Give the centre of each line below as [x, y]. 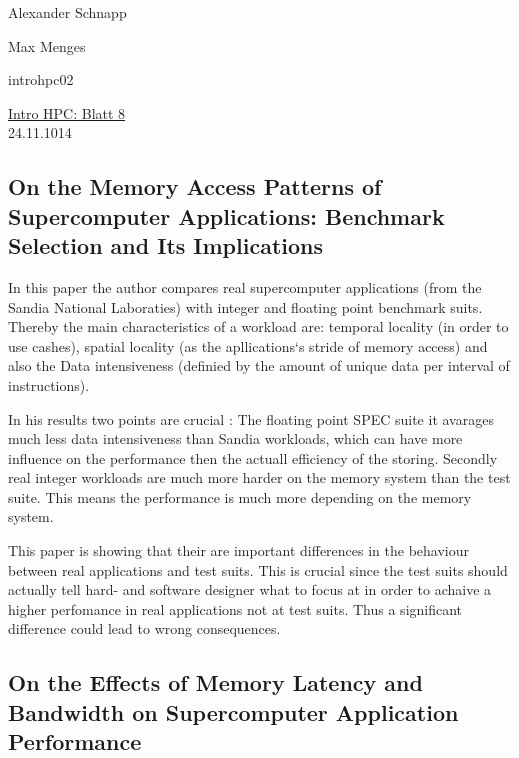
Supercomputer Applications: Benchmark [226, 215]
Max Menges [47, 45]
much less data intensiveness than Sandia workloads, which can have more [235, 438]
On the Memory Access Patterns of [195, 186]
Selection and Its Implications [166, 245]
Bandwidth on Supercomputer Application [233, 711]
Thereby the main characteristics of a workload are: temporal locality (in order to [258, 326]
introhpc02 [41, 79]
